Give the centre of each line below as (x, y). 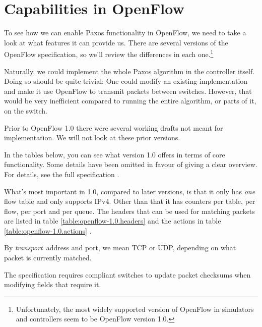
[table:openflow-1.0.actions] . (48, 230)
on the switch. (26, 110)
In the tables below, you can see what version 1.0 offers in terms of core (115, 154)
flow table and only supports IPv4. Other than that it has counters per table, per (130, 201)
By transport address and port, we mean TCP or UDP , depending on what (120, 248)
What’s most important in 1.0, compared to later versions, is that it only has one (130, 191)
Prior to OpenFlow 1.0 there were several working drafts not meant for (114, 127)
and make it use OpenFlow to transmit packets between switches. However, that (128, 91)
